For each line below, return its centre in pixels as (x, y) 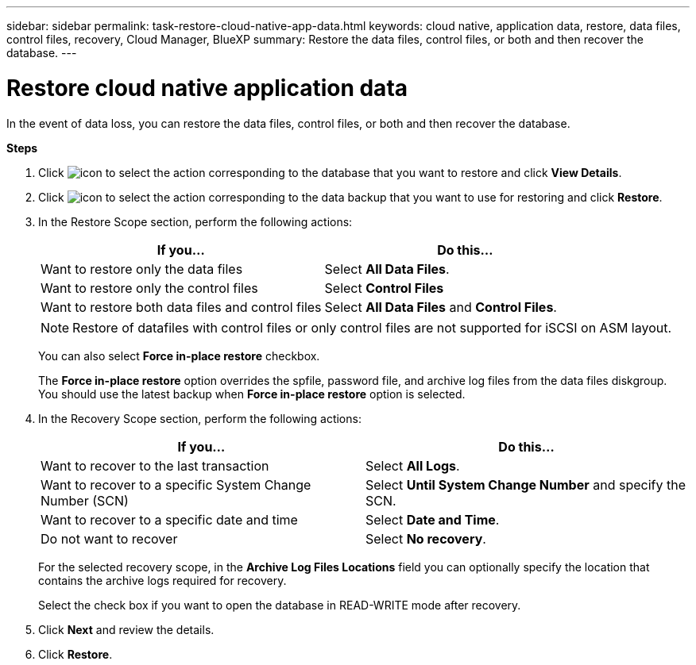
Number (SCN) (85, 500)
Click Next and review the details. (126, 629)
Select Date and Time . (433, 519)
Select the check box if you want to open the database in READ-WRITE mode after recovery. (280, 605)
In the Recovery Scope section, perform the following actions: (200, 418)
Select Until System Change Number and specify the (526, 484)
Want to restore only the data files (142, 269)
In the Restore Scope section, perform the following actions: (195, 221)
